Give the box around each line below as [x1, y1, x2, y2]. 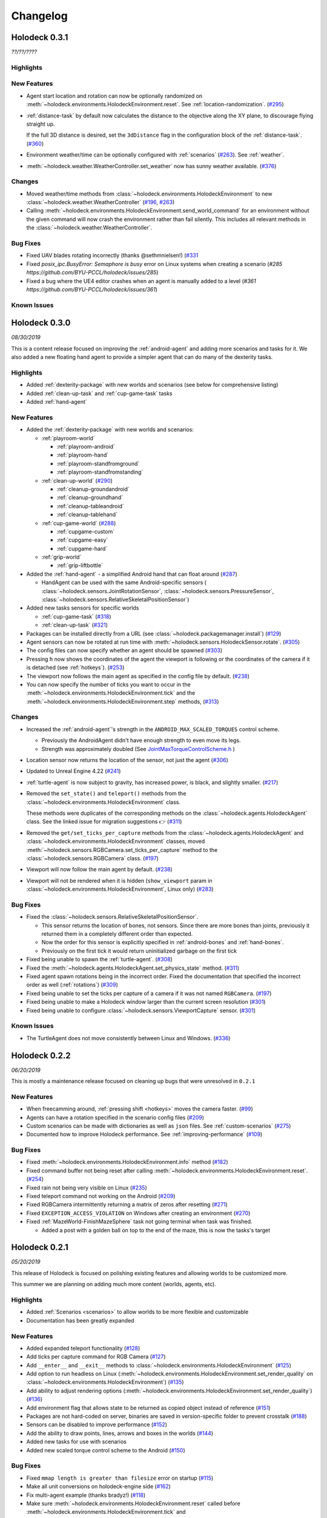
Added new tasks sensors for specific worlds [26, 604, 139, 611]
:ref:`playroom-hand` [56, 451, 109, 458]
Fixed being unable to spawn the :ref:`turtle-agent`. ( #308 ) [26, 956, 173, 963]
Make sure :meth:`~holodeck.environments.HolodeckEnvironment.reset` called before [26, 1500, 240, 1507]
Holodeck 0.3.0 [11, 318, 71, 328]
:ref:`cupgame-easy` [56, 536, 108, 543]
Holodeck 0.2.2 [11, 1050, 71, 1061]
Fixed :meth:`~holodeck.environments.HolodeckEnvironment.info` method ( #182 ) [26, 1159, 228, 1166]
